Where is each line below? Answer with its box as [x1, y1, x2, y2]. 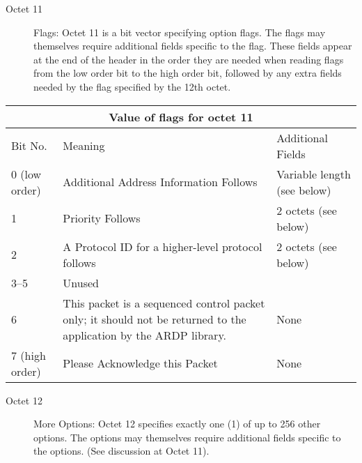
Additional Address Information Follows [63, 174, 258, 190]
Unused [63, 274, 100, 291]
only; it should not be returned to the [63, 310, 246, 327]
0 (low [11, 165, 42, 182]
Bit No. [11, 137, 47, 154]
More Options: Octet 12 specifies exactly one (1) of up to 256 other [33, 416, 321, 431]
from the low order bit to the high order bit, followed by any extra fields [33, 66, 342, 80]
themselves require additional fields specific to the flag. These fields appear [33, 38, 352, 53]
